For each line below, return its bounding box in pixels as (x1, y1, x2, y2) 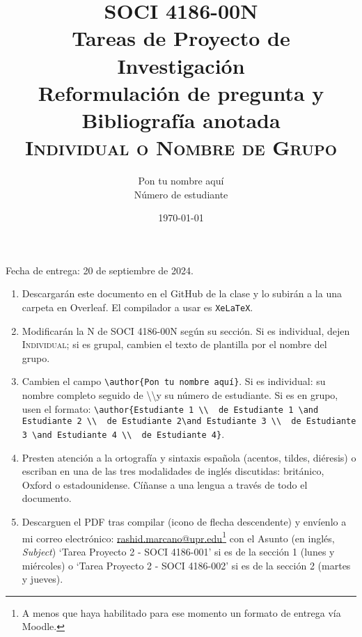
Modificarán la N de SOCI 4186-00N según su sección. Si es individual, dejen (22, 323, 350, 338)
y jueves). (22, 572, 63, 586)
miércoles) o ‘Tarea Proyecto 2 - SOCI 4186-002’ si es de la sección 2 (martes (22, 558, 351, 572)
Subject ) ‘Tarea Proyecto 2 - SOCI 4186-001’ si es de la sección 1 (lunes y (22, 544, 335, 558)
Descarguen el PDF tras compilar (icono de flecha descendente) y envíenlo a (22, 514, 347, 529)
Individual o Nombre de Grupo (25, 133, 337, 162)
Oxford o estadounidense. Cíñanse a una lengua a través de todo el (22, 477, 308, 491)
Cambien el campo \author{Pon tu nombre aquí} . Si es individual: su (22, 374, 326, 388)
